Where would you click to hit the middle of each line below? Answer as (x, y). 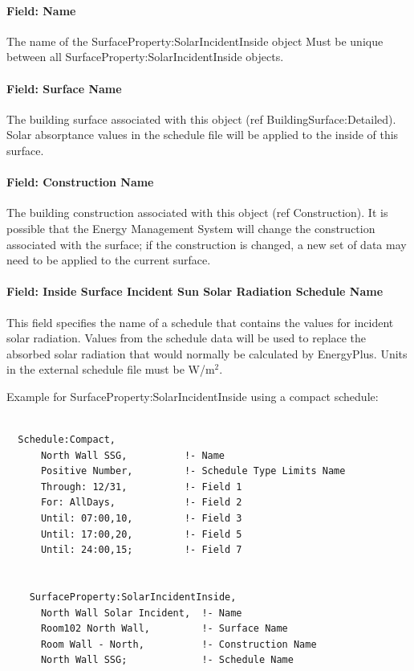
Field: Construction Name (80, 182)
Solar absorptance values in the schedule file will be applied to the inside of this (203, 135)
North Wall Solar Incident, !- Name (141, 613)
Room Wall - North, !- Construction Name (179, 644)
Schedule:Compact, (67, 440)
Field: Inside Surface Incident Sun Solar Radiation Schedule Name (195, 291)
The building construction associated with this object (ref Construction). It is (197, 213)
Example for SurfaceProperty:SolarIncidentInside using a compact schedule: (193, 396)
